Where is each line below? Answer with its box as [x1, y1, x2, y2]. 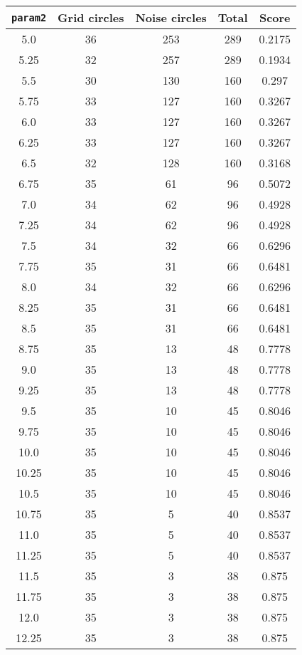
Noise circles [135, 9, 207, 26]
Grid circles [58, 9, 124, 26]
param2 [11, 11, 47, 23]
